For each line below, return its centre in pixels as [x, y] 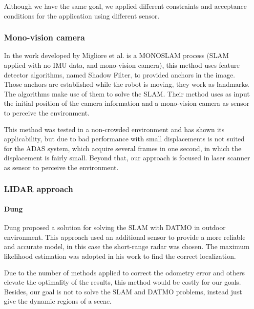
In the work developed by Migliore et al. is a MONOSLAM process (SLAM [116, 55]
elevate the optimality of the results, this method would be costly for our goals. [123, 282]
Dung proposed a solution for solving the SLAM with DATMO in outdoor [115, 227]
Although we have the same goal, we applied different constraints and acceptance [125, 6]
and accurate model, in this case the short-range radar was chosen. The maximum [127, 246]
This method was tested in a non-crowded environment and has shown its [114, 129]
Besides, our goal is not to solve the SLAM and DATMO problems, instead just [123, 291]
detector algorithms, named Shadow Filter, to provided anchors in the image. [120, 74]
